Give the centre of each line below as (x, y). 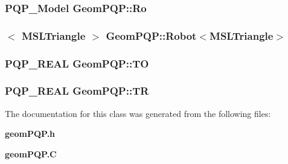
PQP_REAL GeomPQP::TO (77, 63)
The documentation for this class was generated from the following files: (138, 113)
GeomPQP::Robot (151, 35)
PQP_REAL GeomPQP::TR (77, 91)
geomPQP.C (31, 153)
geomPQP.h (30, 134)
